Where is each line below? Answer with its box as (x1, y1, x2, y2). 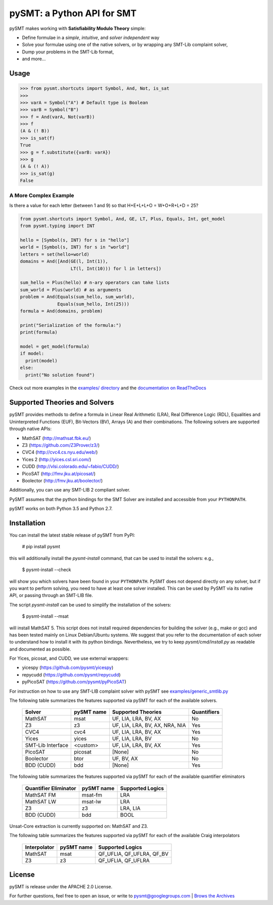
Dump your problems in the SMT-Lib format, (22, 49, 114, 55)
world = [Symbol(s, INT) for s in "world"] (20, 244, 130, 250)
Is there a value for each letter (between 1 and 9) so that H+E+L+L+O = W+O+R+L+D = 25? (9, 202, 199, 208)
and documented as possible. (9, 646, 71, 652)
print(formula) (20, 329, 58, 335)
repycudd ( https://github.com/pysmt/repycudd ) (22, 671, 121, 677)
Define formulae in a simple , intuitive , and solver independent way (22, 34, 160, 41)
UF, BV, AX (112, 755, 139, 762)
